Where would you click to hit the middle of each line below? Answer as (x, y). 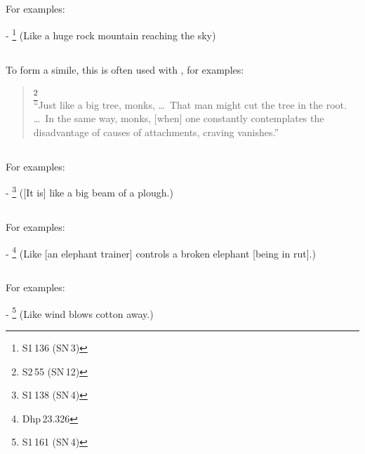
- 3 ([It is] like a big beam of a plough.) (89, 191)
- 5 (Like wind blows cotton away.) (80, 312)
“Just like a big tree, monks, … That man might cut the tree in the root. (190, 104)
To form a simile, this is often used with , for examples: (125, 69)
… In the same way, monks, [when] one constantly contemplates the (179, 118)
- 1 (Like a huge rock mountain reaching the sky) (111, 34)
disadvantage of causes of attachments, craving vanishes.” (156, 132)
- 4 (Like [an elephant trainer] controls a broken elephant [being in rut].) (161, 252)
